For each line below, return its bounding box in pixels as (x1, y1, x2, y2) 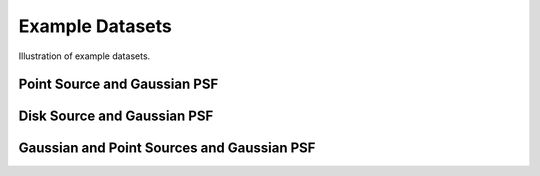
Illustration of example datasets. (18, 50, 151, 62)
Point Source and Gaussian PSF (18, 76, 219, 93)
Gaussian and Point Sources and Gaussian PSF (18, 140, 316, 157)
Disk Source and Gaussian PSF (18, 108, 214, 125)
